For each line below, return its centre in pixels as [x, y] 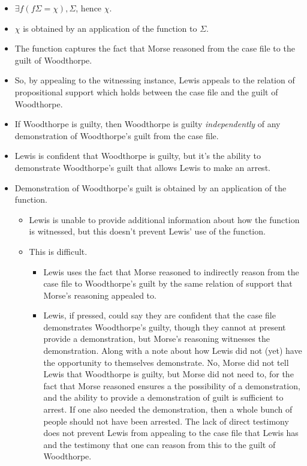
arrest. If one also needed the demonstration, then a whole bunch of [168, 409]
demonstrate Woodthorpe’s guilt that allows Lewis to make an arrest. [142, 167]
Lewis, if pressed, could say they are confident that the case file [159, 315]
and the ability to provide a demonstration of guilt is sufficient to [163, 397]
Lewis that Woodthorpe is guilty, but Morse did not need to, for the [168, 374]
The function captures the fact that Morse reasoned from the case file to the [155, 48]
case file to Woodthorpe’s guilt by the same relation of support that [168, 283]
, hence [89, 8]
